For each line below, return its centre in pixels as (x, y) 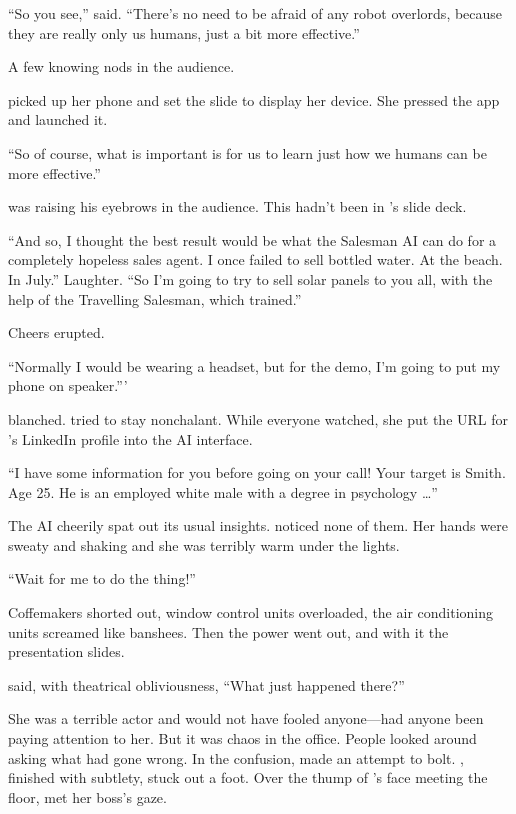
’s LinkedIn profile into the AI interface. (130, 438)
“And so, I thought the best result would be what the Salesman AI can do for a (252, 239)
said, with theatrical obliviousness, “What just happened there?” (206, 684)
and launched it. (58, 119)
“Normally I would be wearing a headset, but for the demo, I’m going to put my (254, 365)
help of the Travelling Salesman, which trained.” (155, 298)
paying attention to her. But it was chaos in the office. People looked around (242, 738)
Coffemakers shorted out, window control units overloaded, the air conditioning (250, 612)
